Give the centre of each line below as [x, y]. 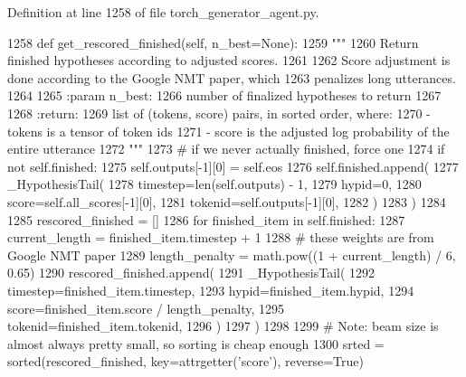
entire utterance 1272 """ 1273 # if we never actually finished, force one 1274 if [226, 149]
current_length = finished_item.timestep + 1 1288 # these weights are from [221, 237]
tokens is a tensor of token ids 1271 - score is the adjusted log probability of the [228, 131]
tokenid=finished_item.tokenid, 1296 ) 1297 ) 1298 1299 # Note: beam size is [223, 326]
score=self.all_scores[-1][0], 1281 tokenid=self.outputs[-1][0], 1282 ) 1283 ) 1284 [227, 201]
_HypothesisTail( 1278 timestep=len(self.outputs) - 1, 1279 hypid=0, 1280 [214, 184]
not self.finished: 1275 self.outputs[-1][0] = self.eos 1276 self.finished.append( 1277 [233, 166]
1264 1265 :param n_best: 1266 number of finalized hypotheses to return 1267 [224, 95]
